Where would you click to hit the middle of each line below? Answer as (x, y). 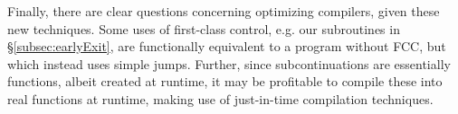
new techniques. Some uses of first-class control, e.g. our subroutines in (204, 28)
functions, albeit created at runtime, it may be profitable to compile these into (225, 81)
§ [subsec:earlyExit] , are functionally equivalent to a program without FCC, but (227, 46)
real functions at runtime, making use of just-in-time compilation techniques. (220, 98)
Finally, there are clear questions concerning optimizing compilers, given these (224, 11)
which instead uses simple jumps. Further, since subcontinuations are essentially (229, 63)
